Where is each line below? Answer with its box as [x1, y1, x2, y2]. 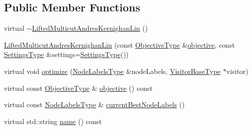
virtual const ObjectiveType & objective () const [4, 82, 153, 93]
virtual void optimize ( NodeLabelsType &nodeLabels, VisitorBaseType [4, 65, 221, 76]
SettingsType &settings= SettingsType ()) [4, 49, 129, 60]
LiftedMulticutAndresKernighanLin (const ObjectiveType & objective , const [4, 39, 235, 50]
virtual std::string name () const [4, 116, 102, 126]
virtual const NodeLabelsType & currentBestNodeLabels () [4, 99, 185, 110]
